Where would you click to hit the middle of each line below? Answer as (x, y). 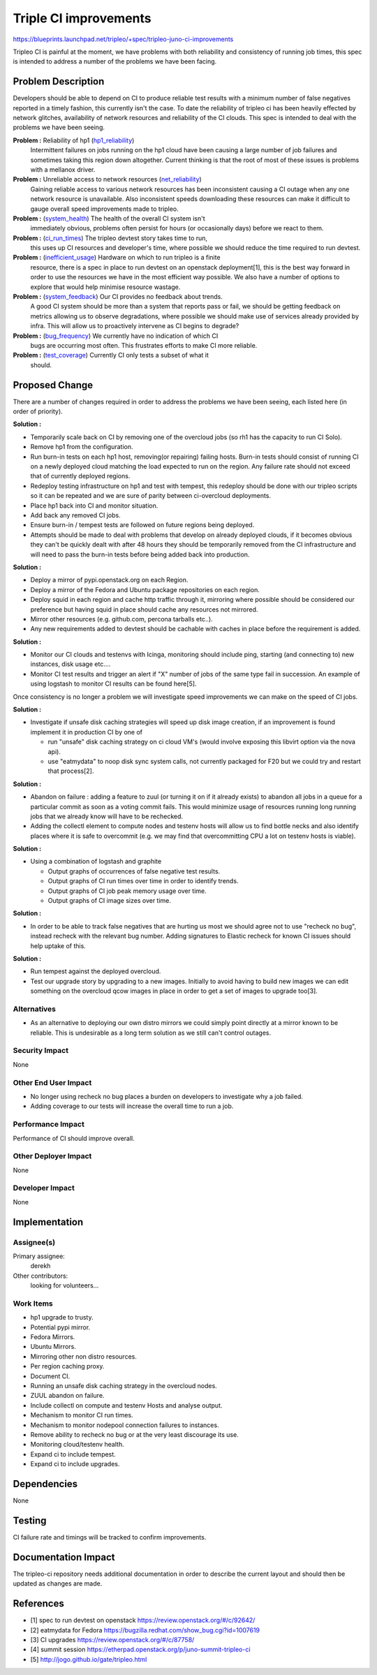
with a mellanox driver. (63, 169)
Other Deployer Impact (52, 1156)
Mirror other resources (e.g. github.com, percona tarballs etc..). (121, 619)
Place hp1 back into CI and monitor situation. (94, 506)
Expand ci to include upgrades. (75, 1464)
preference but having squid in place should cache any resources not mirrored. (144, 609)
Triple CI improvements (82, 18)
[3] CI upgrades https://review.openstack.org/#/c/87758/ (112, 1639)
